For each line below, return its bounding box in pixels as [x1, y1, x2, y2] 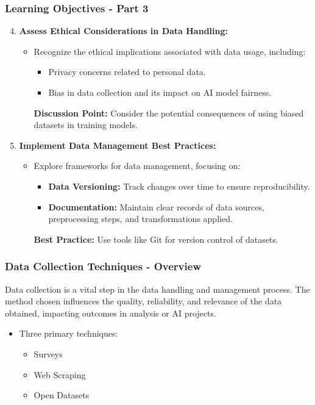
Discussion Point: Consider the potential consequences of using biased [34, 106, 304, 119]
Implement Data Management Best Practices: [19, 138, 216, 151]
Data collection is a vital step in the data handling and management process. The [5, 282, 310, 295]
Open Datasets [34, 389, 90, 401]
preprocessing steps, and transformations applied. [48, 212, 233, 225]
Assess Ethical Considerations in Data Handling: [19, 24, 228, 37]
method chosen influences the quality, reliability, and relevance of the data [5, 295, 282, 307]
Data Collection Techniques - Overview [5, 259, 201, 274]
